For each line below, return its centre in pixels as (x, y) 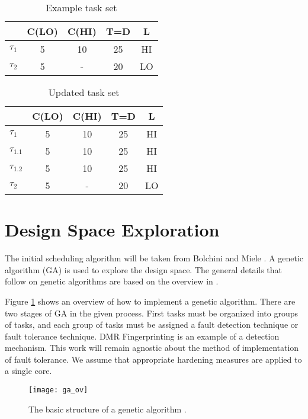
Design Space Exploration (112, 230)
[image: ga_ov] (58, 390)
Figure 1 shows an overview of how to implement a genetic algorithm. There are (150, 301)
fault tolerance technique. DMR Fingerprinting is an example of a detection (142, 336)
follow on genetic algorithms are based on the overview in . (112, 281)
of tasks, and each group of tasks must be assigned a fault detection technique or (152, 324)
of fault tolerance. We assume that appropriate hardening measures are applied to (153, 359)
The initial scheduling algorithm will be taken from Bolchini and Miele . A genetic (154, 258)
